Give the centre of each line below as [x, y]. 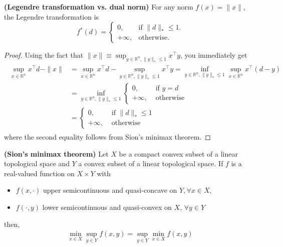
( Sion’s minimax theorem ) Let [56, 153]
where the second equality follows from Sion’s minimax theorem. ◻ [107, 136]
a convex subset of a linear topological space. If [151, 163]
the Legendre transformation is [52, 16]
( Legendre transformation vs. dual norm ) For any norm [99, 7]
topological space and [37, 163]
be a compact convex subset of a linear [178, 153]
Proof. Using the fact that [44, 55]
